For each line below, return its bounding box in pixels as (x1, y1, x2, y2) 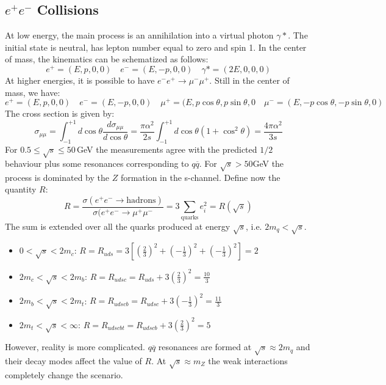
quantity (5, 183, 37, 196)
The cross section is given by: (5, 107, 115, 120)
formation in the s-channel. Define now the (120, 170, 281, 183)
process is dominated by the (5, 170, 109, 183)
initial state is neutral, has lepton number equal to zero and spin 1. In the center (5, 40, 307, 53)
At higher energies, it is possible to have (5, 74, 155, 87)
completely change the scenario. (5, 368, 123, 381)
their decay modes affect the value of (5, 354, 142, 367)
